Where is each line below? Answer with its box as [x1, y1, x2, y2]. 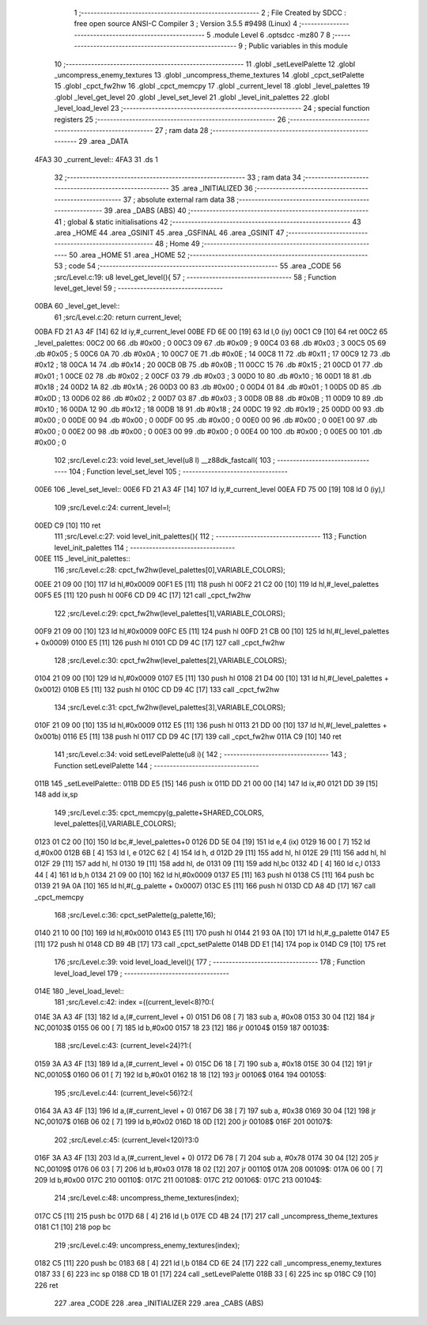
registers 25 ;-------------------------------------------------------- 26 [54, 115, 286, 124]
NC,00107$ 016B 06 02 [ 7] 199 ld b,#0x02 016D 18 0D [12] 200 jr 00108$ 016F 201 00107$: [34, 1117, 334, 1126]
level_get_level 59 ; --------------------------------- [54, 283, 223, 293]
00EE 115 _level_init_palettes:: [34, 554, 130, 563]
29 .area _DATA [78, 137, 129, 146]
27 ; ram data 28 [154, 125, 209, 134]
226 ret [34, 1280, 59, 1289]
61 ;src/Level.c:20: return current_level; [54, 312, 182, 322]
